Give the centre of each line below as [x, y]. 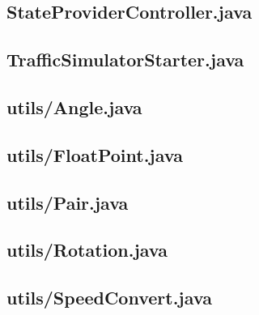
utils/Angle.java [74, 106]
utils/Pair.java [68, 202]
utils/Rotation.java [87, 250]
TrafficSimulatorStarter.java [125, 60]
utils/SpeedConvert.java [109, 298]
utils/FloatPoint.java [95, 154]
